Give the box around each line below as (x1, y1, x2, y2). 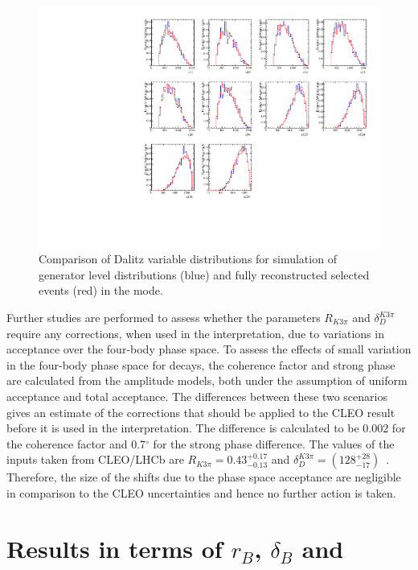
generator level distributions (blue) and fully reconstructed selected (39, 266, 370, 283)
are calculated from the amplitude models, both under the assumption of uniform (6, 372, 408, 389)
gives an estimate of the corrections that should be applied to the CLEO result (6, 403, 395, 420)
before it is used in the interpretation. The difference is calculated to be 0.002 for (6, 419, 406, 436)
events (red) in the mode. (39, 282, 163, 299)
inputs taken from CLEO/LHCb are (6, 451, 184, 468)
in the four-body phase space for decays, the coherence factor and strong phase (6, 356, 395, 373)
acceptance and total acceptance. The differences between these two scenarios (6, 388, 387, 404)
